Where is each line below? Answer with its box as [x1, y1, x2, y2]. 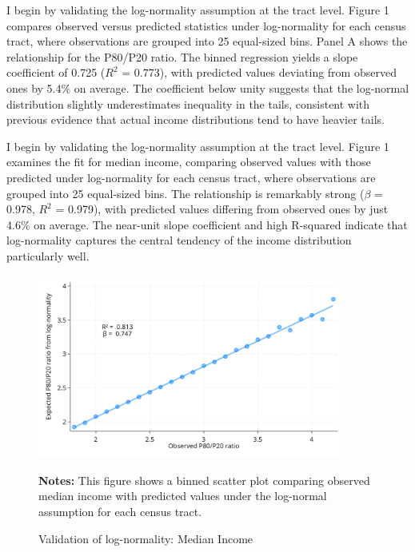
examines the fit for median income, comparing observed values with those [6, 153, 371, 170]
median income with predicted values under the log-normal [38, 487, 327, 504]
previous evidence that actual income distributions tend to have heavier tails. [6, 111, 385, 128]
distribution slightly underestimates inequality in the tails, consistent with [6, 95, 370, 112]
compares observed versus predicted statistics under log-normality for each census [6, 17, 406, 34]
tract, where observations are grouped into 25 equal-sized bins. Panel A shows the [6, 33, 408, 50]
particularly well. [6, 247, 90, 264]
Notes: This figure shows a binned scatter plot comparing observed [38, 471, 370, 488]
